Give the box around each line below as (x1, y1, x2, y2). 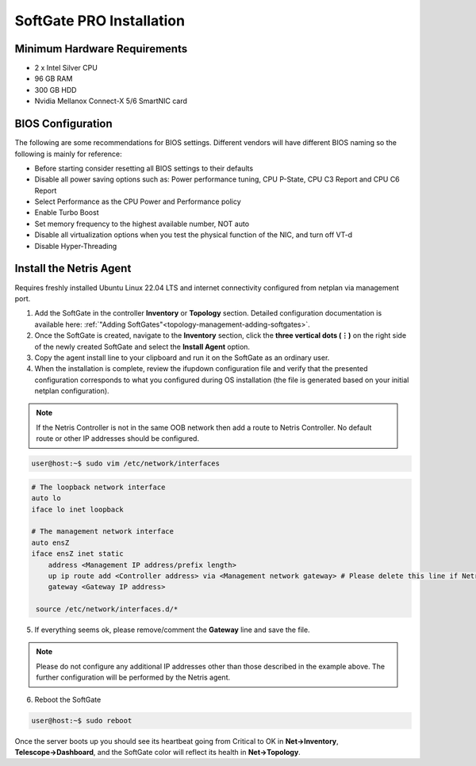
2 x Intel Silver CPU (34, 63, 98, 73)
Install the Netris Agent (14, 262, 132, 275)
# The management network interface (31, 527, 175, 536)
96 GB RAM (34, 74, 73, 83)
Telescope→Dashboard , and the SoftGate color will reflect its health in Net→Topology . (14, 748, 301, 757)
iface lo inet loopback (31, 504, 125, 514)
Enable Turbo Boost (34, 208, 99, 217)
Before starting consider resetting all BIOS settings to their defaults (34, 163, 254, 173)
